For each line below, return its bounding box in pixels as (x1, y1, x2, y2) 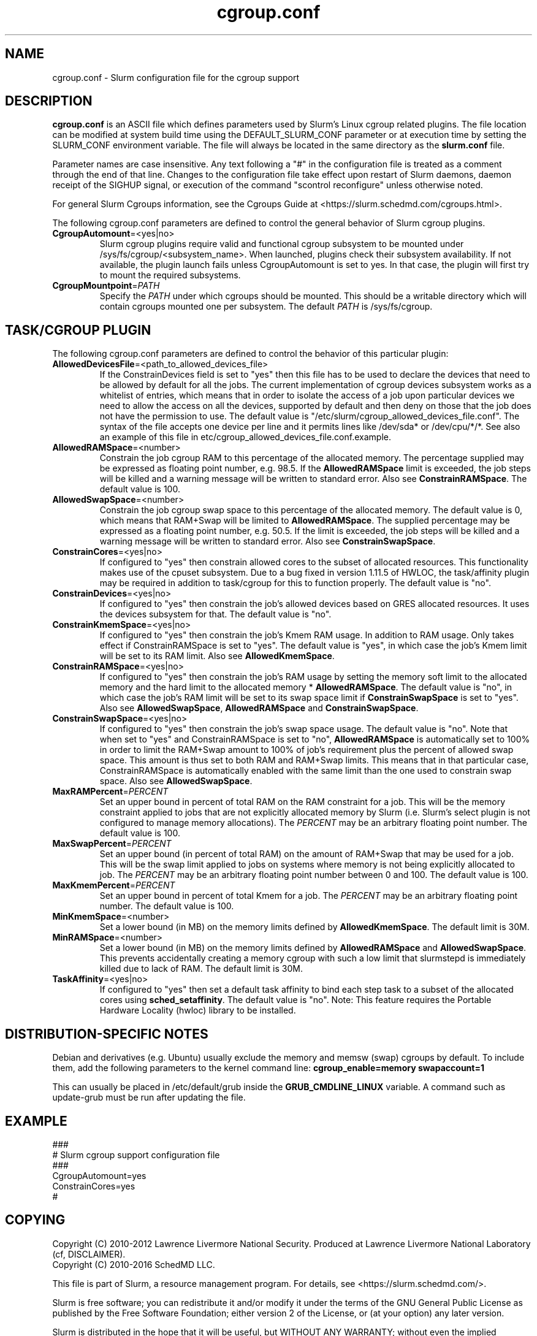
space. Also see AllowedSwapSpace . (99, 776, 253, 787)
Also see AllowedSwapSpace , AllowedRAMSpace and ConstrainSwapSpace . (99, 703, 419, 714)
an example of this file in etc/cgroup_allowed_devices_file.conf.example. (99, 432, 391, 443)
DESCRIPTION (5, 93, 93, 109)
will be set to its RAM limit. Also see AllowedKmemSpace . (99, 651, 335, 662)
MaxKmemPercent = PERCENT (52, 880, 175, 891)
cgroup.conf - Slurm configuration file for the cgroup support (52, 72, 300, 83)
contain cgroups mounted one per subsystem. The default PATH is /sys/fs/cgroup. (99, 301, 433, 312)
